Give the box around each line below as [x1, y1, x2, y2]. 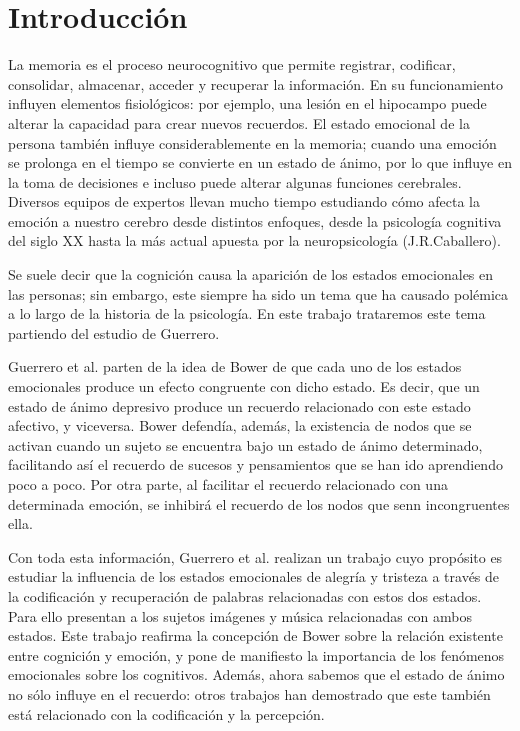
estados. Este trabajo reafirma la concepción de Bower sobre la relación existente [8, 625, 503, 646]
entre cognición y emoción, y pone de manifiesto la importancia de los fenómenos [8, 644, 505, 665]
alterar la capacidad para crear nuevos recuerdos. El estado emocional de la [8, 112, 470, 133]
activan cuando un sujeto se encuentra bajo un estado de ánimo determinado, [8, 434, 483, 455]
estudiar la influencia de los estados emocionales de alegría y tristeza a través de [8, 566, 500, 587]
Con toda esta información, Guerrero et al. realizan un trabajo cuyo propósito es [8, 546, 503, 567]
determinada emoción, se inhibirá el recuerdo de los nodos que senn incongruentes [8, 493, 510, 514]
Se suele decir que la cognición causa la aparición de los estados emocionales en [8, 264, 494, 285]
